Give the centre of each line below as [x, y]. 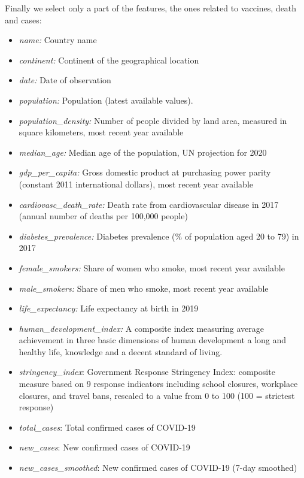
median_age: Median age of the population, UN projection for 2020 [143, 152]
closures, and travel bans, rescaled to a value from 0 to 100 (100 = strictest [157, 395]
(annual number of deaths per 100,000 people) [103, 216]
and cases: [23, 19]
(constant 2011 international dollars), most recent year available [136, 184]
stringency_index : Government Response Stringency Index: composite [147, 372]
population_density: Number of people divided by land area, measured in [153, 120]
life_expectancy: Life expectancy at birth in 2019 [109, 308]
